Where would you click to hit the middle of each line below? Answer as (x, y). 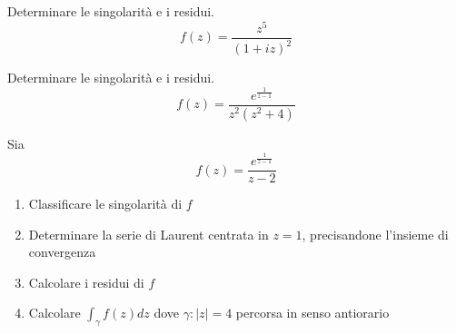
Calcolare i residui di (86, 282)
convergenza (62, 252)
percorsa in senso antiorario (312, 313)
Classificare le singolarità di (105, 204)
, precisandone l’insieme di (375, 234)
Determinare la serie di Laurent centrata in (149, 234)
